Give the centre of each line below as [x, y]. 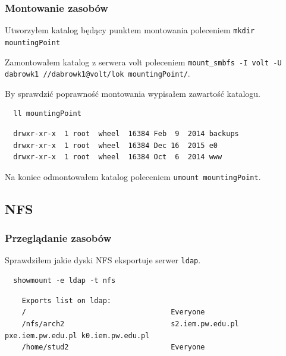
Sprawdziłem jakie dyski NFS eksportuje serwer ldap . [103, 260]
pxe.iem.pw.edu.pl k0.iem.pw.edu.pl [77, 335]
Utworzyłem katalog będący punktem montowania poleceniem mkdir [130, 30]
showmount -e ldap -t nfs [65, 281]
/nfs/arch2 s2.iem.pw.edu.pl [130, 324]
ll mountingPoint [47, 114]
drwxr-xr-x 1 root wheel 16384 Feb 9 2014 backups [126, 134]
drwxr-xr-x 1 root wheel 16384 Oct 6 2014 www [118, 157]
